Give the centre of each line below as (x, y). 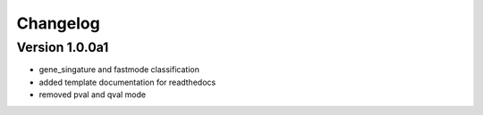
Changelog (58, 23)
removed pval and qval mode (93, 94)
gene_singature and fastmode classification (119, 70)
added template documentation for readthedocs (127, 82)
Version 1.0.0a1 (63, 47)
